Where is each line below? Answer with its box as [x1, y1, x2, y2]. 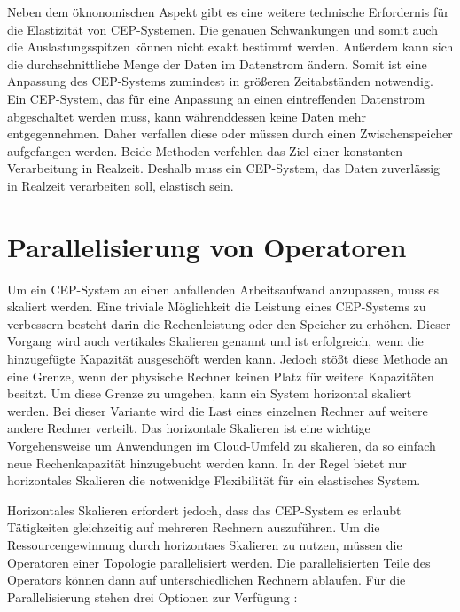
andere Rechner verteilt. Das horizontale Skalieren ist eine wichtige [7, 419, 370, 437]
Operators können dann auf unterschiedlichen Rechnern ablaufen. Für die [7, 570, 406, 589]
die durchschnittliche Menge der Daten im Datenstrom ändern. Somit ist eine [7, 54, 427, 73]
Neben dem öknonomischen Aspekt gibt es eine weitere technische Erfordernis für [7, 3, 449, 20]
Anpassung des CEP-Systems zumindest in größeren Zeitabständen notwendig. [7, 72, 433, 90]
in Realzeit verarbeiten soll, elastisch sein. [7, 176, 234, 194]
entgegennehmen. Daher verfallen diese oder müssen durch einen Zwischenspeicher [7, 124, 453, 143]
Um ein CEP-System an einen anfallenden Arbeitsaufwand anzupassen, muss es [7, 279, 440, 298]
